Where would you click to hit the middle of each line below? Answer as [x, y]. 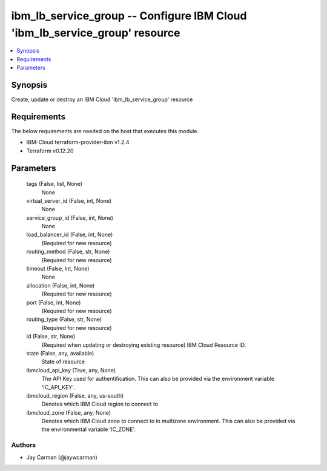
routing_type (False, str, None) [64, 319]
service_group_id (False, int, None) [70, 217]
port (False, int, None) [54, 302]
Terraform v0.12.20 [50, 151]
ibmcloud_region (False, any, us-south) [75, 395]
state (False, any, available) [60, 353]
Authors [24, 445]
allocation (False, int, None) [61, 285]
